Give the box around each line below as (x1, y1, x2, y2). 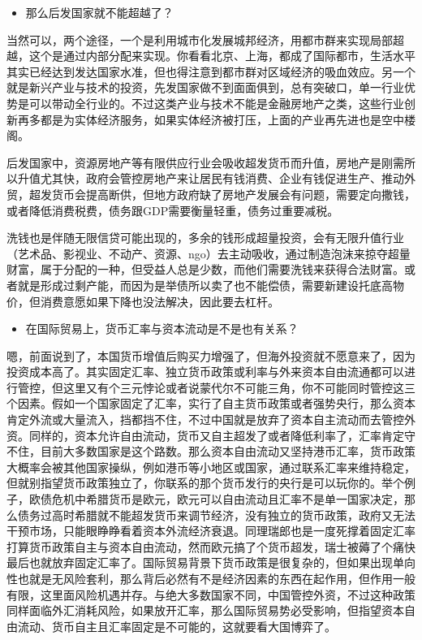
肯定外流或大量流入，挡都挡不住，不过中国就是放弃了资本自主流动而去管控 (6, 411, 404, 428)
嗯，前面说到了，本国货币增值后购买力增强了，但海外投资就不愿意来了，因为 (6, 347, 416, 364)
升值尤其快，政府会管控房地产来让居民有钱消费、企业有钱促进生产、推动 (17, 170, 404, 187)
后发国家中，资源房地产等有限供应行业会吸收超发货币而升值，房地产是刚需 (6, 154, 404, 171)
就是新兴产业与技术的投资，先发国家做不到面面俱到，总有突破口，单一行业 (6, 79, 404, 96)
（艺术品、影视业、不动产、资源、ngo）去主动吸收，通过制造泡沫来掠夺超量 (6, 244, 411, 262)
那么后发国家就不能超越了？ (25, 4, 174, 20)
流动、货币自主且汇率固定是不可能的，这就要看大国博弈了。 (17, 617, 336, 634)
